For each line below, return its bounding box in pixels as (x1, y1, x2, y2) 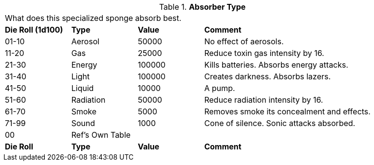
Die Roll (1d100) (5, 25, 63, 35)
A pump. (204, 83, 235, 93)
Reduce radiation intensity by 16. (204, 95, 323, 105)
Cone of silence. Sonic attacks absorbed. (204, 118, 355, 128)
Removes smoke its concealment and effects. (204, 107, 371, 116)
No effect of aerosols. (204, 37, 284, 46)
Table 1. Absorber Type (159, 2, 246, 12)
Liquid (71, 83, 94, 93)
